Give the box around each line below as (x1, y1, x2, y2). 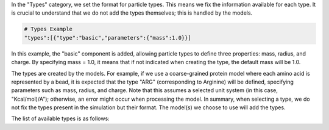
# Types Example (24, 26, 73, 33)
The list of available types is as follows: (11, 115, 110, 122)
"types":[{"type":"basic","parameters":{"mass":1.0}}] (24, 34, 191, 41)
